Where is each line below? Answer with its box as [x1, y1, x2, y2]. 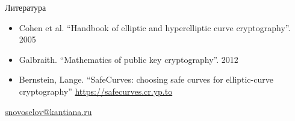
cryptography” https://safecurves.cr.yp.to [19, 84, 173, 97]
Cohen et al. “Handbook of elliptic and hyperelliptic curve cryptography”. [19, 21, 291, 34]
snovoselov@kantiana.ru [5, 105, 92, 117]
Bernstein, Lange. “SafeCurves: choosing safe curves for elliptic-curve [19, 73, 273, 86]
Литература [5, 1, 46, 13]
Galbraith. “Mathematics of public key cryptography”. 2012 [19, 53, 238, 65]
